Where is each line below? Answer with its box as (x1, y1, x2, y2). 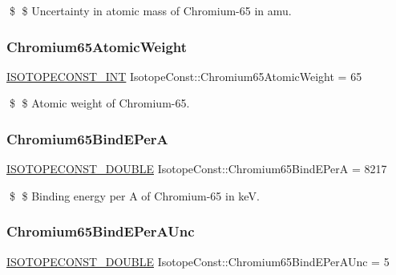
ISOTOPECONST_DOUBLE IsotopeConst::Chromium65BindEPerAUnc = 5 (6, 253, 390, 269)
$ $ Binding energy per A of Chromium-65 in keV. (9, 187, 260, 204)
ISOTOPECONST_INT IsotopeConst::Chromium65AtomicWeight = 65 (6, 67, 362, 84)
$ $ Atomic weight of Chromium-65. (9, 95, 190, 111)
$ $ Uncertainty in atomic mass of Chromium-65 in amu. (9, 2, 292, 18)
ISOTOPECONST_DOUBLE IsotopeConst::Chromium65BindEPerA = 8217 (6, 160, 387, 177)
